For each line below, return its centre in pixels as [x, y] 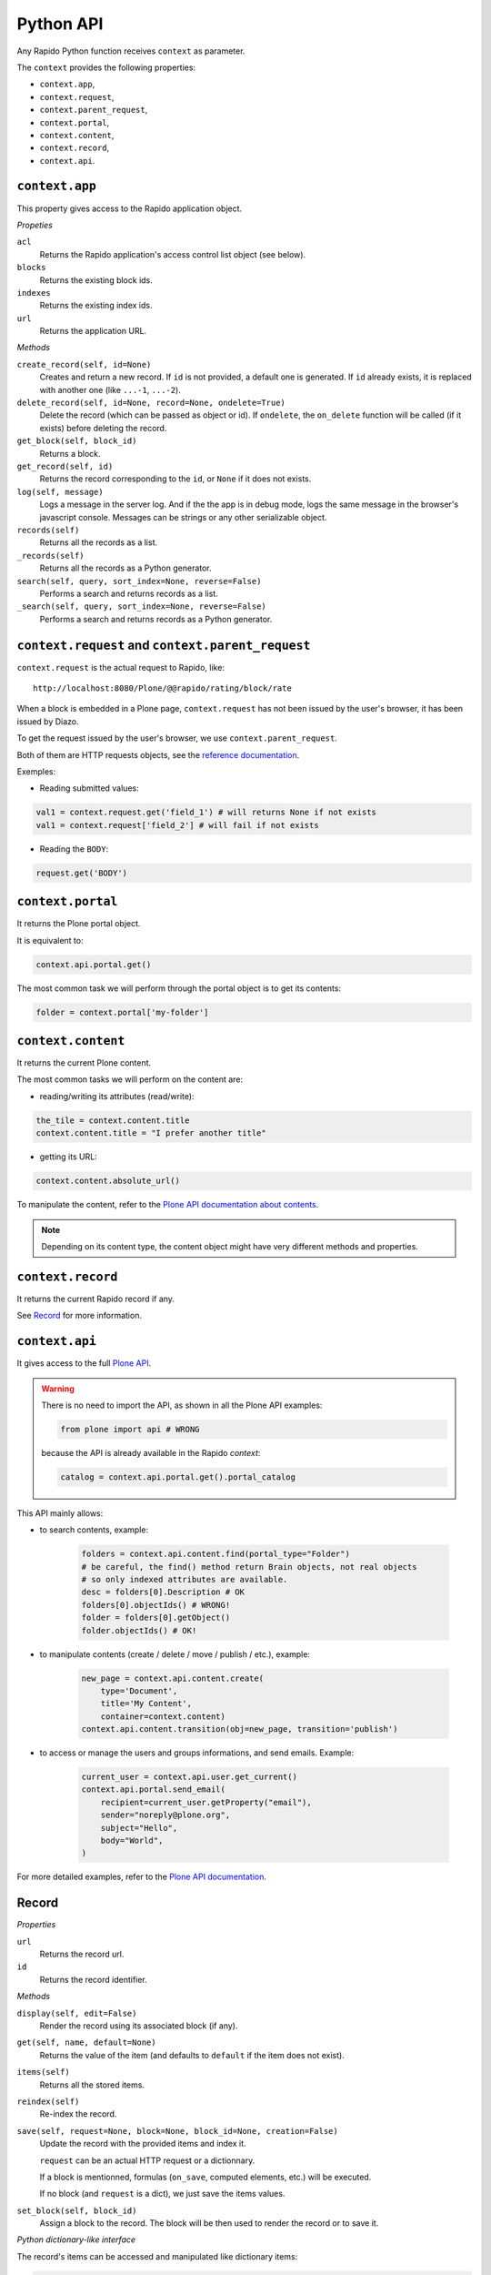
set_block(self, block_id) [77, 2210]
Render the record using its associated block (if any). [139, 2026]
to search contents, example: [94, 1530]
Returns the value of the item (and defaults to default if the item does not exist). [192, 2055]
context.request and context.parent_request [164, 645]
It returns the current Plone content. [84, 1063]
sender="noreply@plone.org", [165, 1815]
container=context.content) [163, 1716]
